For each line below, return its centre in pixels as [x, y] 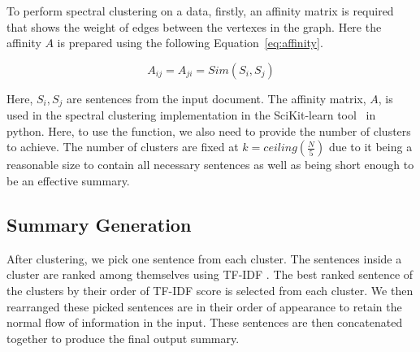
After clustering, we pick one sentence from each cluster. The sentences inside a [204, 258]
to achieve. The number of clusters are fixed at [123, 147]
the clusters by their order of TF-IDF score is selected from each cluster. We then [210, 290]
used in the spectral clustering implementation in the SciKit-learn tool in [191, 115]
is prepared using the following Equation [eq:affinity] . [190, 43]
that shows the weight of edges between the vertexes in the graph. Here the [194, 26]
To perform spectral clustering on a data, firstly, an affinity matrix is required [200, 11]
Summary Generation [99, 224]
